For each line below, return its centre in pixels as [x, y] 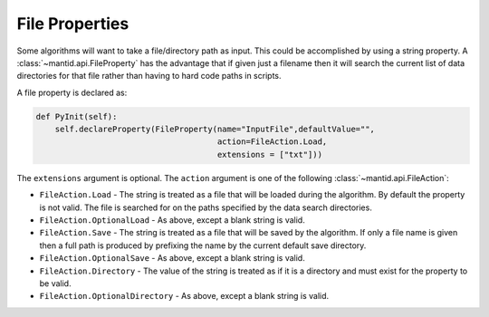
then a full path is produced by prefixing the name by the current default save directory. [203, 245]
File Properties [73, 24]
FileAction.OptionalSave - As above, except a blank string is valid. [172, 258]
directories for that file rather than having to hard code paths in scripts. [149, 76]
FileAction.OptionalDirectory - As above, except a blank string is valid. [184, 296]
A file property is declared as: [72, 92]
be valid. [55, 283]
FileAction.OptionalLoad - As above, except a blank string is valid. [172, 220]
